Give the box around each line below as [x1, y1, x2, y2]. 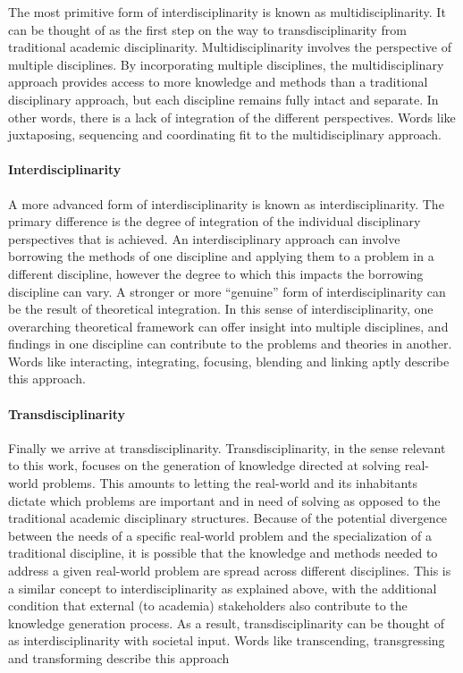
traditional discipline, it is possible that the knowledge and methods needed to [8, 543, 438, 562]
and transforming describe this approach [8, 649, 230, 667]
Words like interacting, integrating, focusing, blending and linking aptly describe [8, 351, 450, 370]
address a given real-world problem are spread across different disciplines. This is [8, 561, 451, 580]
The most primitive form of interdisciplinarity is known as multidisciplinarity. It [8, 3, 446, 21]
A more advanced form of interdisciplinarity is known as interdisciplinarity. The [8, 194, 444, 213]
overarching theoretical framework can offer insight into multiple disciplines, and [8, 316, 449, 335]
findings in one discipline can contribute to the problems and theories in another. [8, 334, 452, 353]
